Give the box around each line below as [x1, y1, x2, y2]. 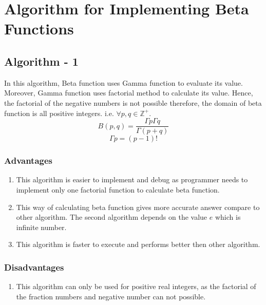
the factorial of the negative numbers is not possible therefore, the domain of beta [4, 97, 262, 108]
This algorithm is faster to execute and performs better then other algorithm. [16, 239, 260, 250]
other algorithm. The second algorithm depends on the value [16, 212, 207, 222]
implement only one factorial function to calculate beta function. [16, 184, 220, 195]
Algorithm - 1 [4, 53, 79, 69]
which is [215, 212, 241, 222]
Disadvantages [4, 260, 64, 273]
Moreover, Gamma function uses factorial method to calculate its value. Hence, [4, 87, 253, 98]
